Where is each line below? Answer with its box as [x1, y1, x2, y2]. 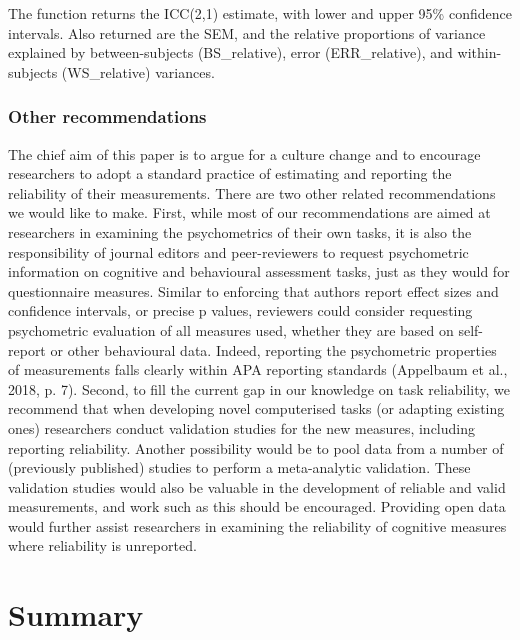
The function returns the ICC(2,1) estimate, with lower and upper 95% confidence [8, 3, 512, 23]
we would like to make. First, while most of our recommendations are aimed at [8, 202, 491, 223]
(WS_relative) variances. [61, 61, 215, 82]
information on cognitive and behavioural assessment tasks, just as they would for [8, 261, 510, 282]
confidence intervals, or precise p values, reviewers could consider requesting [8, 300, 473, 321]
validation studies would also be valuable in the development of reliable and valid [8, 476, 506, 497]
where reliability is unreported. [8, 535, 197, 556]
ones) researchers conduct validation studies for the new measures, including [8, 417, 475, 438]
